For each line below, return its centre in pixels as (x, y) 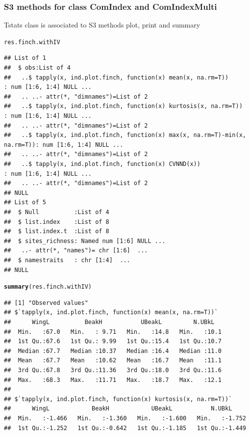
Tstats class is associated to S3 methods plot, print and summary (102, 25)
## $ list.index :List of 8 (57, 222)
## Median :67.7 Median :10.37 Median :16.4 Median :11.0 (113, 351)
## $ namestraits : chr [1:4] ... (67, 260)
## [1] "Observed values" (46, 303)
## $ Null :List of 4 (57, 212)
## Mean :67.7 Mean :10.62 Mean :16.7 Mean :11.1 (113, 361)
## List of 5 (25, 203)
